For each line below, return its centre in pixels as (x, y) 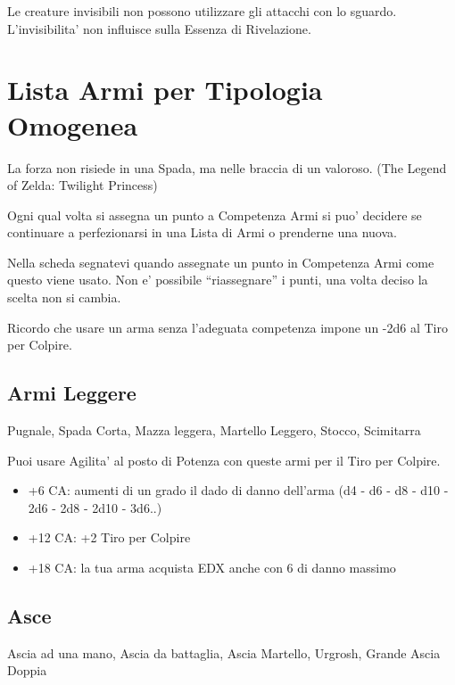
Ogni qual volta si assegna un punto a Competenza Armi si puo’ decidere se (215, 215)
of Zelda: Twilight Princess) (83, 185)
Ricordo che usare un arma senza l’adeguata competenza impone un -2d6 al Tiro (227, 327)
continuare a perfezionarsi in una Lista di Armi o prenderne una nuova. (202, 232)
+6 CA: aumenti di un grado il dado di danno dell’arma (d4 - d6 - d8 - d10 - (238, 490)
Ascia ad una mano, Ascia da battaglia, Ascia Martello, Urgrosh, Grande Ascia (224, 652)
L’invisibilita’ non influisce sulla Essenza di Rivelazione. (159, 28)
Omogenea (73, 124)
